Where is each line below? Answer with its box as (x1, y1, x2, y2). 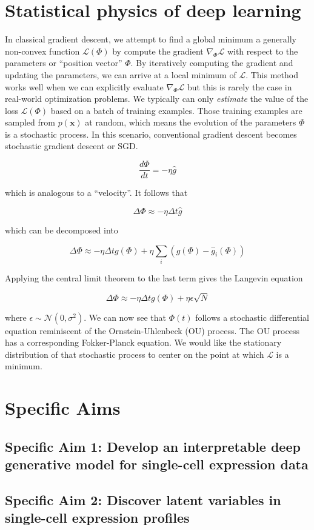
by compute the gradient (112, 44, 204, 57)
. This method (246, 68, 298, 81)
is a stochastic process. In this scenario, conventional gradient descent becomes (5, 127, 297, 140)
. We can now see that (84, 310, 167, 323)
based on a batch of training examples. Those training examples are (50, 104, 302, 116)
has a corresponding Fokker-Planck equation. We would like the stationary (5, 336, 282, 349)
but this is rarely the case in (187, 80, 292, 93)
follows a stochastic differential (195, 310, 309, 323)
